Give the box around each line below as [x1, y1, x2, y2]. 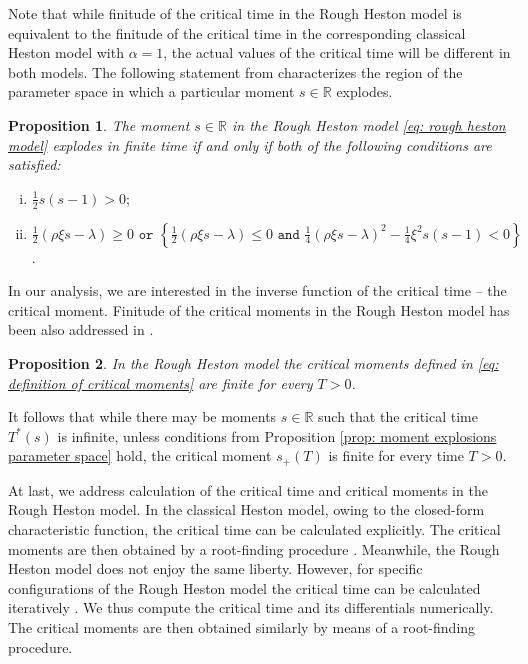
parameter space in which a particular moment [8, 81, 295, 102]
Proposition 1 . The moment [8, 114, 190, 135]
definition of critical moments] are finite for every [8, 372, 313, 393]
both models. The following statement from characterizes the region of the [8, 61, 463, 82]
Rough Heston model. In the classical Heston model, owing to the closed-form [8, 499, 485, 520]
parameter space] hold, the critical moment [8, 445, 272, 466]
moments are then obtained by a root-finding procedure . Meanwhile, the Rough [8, 538, 500, 559]
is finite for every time [328, 445, 464, 466]
